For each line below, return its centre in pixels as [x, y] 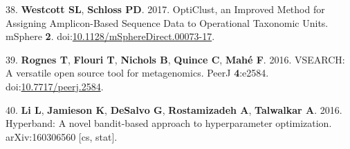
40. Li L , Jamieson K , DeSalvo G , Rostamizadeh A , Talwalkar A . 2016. [174, 109]
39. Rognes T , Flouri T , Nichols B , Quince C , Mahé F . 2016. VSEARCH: [175, 59]
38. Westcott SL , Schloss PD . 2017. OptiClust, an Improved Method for [165, 9]
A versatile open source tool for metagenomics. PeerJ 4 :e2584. [137, 73]
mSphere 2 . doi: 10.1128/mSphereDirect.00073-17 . [110, 36]
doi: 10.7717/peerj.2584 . [55, 86]
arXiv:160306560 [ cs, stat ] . [62, 136]
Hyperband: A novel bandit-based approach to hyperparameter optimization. [169, 123]
